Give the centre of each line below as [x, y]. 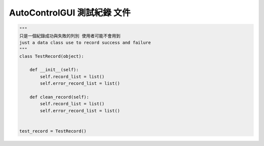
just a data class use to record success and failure [85, 42]
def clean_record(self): [59, 97]
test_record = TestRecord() [53, 131]
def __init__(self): [54, 70]
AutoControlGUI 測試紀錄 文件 [70, 13]
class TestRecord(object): [52, 56]
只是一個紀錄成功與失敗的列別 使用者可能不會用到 [70, 36]
